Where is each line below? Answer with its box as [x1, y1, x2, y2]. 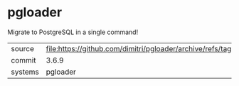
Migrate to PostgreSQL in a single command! [7, 28, 139, 36]
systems [11, 67, 39, 77]
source [11, 43, 34, 53]
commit [11, 55, 36, 65]
